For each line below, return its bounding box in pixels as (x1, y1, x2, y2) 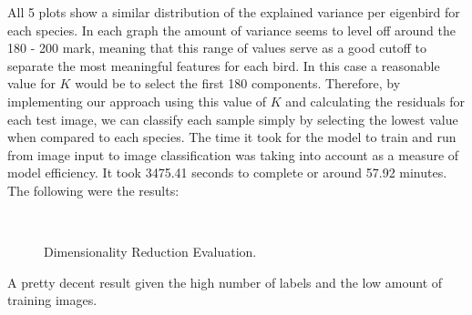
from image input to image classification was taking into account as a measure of (7, 145, 459, 164)
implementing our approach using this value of (7, 91, 267, 110)
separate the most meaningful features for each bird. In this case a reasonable (7, 56, 440, 75)
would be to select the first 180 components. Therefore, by (75, 74, 401, 93)
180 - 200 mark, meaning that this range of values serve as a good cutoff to (7, 38, 427, 57)
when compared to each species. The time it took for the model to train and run (7, 127, 457, 147)
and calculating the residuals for (285, 91, 466, 110)
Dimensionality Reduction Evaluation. (44, 242, 257, 261)
